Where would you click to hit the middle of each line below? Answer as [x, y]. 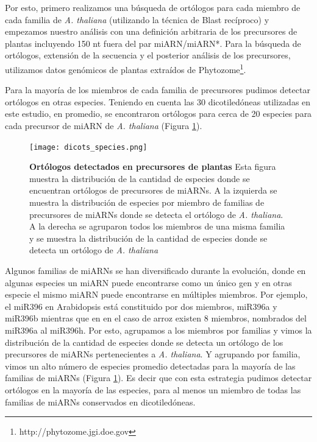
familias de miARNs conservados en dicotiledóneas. [100, 402]
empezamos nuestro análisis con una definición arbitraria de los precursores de [151, 31]
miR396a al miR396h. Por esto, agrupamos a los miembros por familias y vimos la [158, 330]
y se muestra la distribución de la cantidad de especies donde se [148, 238]
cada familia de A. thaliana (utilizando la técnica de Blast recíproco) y [137, 19]
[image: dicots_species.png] [88, 147]
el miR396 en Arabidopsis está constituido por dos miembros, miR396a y [141, 306]
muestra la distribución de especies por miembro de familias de [147, 202]
